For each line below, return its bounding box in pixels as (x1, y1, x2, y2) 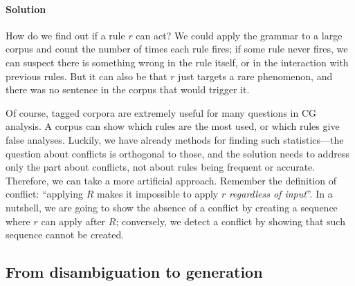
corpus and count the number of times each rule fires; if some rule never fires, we (6, 41, 348, 56)
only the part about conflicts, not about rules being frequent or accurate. (6, 160, 316, 174)
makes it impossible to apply (97, 187, 219, 201)
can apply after (41, 213, 106, 228)
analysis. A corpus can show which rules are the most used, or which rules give (6, 119, 340, 133)
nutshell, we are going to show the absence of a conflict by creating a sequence (6, 200, 338, 214)
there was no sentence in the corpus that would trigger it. (6, 82, 250, 97)
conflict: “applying (6, 187, 84, 201)
